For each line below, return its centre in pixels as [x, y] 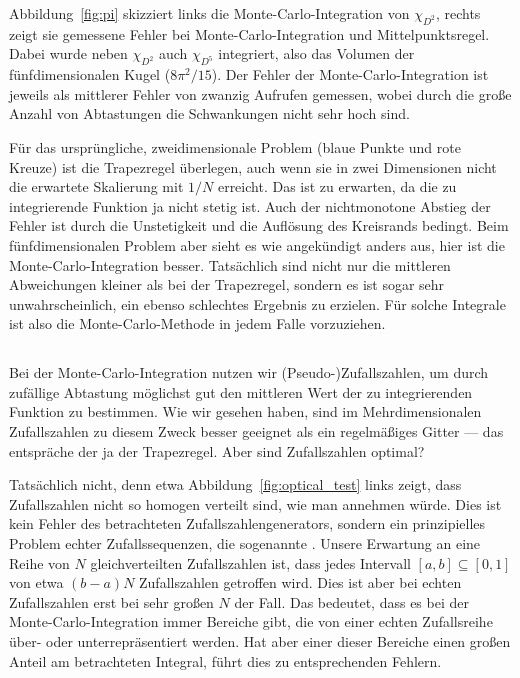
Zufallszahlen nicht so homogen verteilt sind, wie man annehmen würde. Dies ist [255, 503]
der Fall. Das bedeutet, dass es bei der [351, 601]
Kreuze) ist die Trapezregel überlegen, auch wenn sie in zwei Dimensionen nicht [253, 166]
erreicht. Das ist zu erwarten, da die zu [337, 186]
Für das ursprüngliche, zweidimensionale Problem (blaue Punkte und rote [235, 146]
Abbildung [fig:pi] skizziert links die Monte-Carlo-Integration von [209, 13]
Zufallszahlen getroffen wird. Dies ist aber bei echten [300, 582]
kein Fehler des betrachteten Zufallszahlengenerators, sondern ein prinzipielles [247, 523]
